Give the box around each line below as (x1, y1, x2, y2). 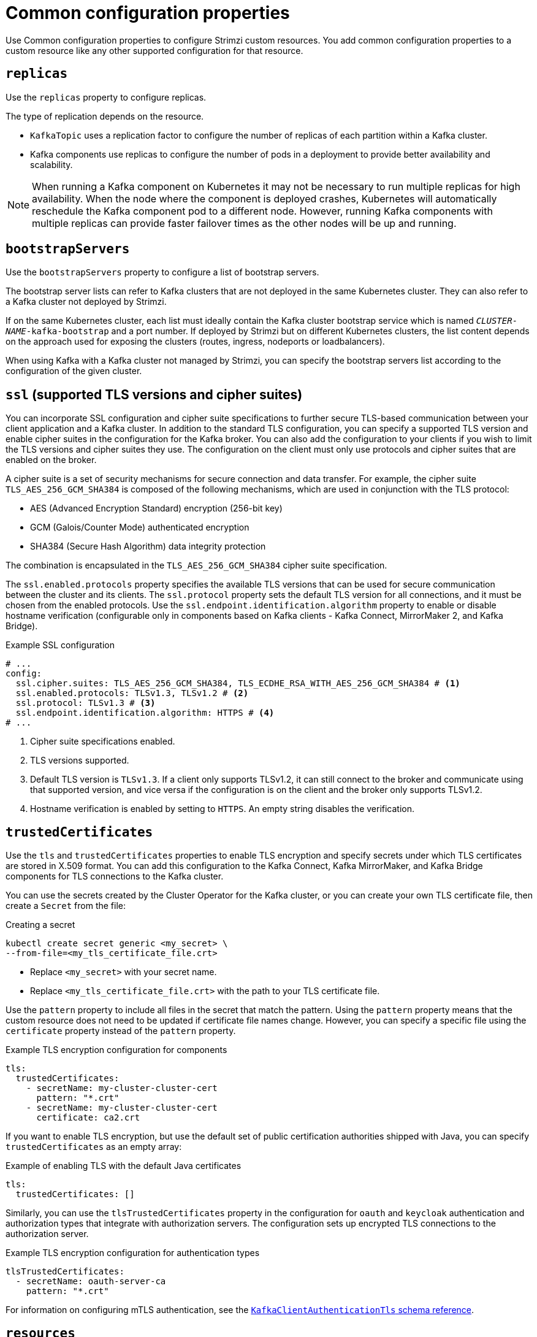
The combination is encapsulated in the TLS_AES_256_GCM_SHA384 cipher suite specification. (6, 560, 387, 571)
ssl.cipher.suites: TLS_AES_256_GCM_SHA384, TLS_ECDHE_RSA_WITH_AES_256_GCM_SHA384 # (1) (15, 678, 460, 689)
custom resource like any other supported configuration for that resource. (6, 45, 303, 56)
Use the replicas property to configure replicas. (6, 91, 207, 102)
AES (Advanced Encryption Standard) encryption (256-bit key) (30, 503, 283, 514)
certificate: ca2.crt (36, 1113, 140, 1123)
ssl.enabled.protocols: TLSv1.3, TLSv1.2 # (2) (15, 688, 249, 699)
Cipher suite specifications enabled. (30, 736, 175, 747)
